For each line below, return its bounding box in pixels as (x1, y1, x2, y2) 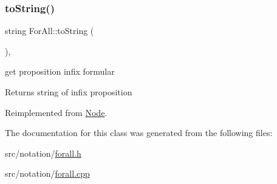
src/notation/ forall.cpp (5, 167, 90, 180)
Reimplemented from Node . (5, 106, 108, 118)
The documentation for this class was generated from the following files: (5, 126, 273, 139)
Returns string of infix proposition (5, 86, 132, 98)
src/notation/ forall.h (5, 146, 81, 159)
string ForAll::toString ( (5, 24, 94, 37)
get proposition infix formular (5, 65, 115, 78)
